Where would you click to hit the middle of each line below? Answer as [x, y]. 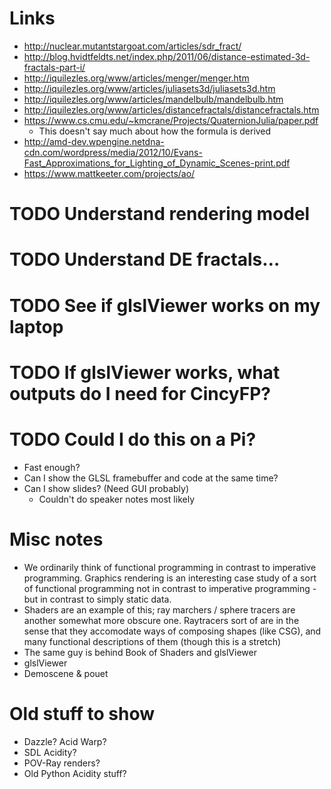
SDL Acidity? [50, 752]
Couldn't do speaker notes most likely [117, 499]
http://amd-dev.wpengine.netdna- [94, 141]
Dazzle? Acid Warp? [65, 741]
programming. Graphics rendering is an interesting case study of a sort [170, 578]
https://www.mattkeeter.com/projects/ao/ [109, 173]
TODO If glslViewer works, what [145, 372]
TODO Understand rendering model [160, 214]
